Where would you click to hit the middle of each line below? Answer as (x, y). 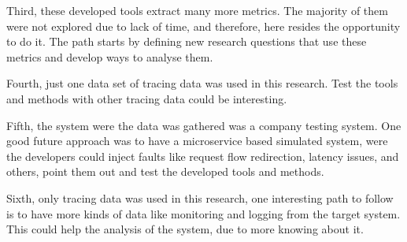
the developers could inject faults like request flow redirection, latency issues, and (203, 156)
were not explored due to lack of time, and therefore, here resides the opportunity (203, 26)
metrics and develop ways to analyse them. (110, 56)
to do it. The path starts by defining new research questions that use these (187, 41)
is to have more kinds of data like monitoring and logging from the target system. (203, 213)
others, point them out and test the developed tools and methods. (165, 171)
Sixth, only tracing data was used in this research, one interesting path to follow (200, 197)
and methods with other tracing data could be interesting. (147, 98)
